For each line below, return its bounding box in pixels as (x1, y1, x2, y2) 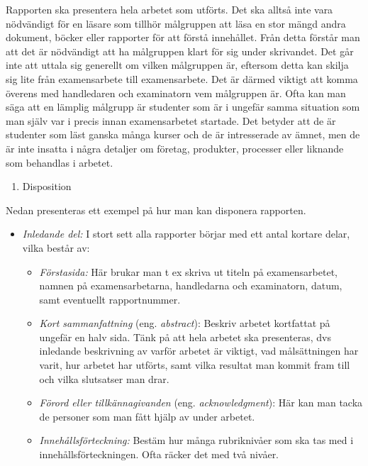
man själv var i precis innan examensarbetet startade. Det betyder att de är (6, 113, 336, 128)
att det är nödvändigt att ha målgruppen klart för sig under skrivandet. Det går (6, 43, 354, 58)
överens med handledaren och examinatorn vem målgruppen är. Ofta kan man (6, 85, 346, 100)
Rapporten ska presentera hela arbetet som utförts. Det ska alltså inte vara (6, 2, 333, 16)
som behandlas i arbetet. (6, 155, 113, 170)
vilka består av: (22, 240, 90, 255)
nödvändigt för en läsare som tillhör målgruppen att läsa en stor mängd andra (6, 16, 346, 30)
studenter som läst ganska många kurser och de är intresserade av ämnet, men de (6, 127, 360, 142)
